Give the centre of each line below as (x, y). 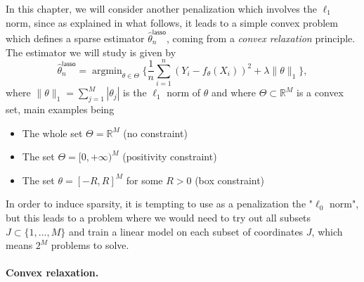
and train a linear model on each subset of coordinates (186, 231)
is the (135, 92)
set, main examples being (60, 109)
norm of (184, 92)
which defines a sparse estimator (75, 38)
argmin (107, 71)
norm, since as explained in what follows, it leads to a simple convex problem (172, 22)
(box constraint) (230, 180)
